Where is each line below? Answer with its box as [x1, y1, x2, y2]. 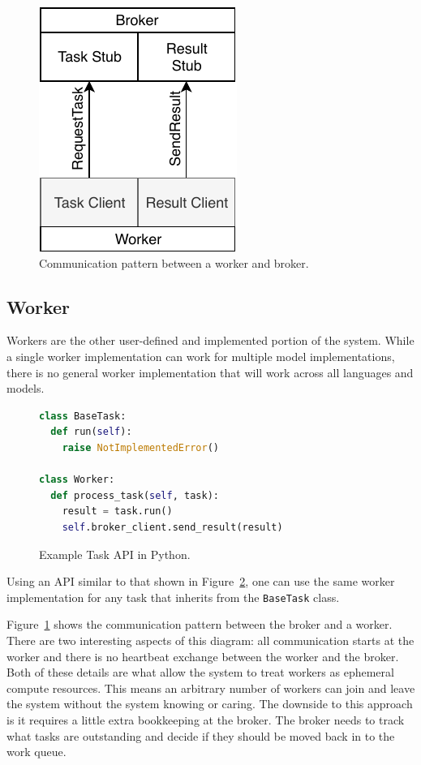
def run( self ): [50, 426, 132, 438]
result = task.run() [62, 505, 173, 518]
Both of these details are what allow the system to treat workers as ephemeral [6, 664, 394, 681]
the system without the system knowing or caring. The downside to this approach [6, 695, 413, 712]
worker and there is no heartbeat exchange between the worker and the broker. [6, 647, 399, 664]
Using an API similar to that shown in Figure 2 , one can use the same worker [6, 573, 395, 590]
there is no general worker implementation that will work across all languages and [6, 363, 414, 380]
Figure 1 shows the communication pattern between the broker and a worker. [6, 616, 393, 633]
